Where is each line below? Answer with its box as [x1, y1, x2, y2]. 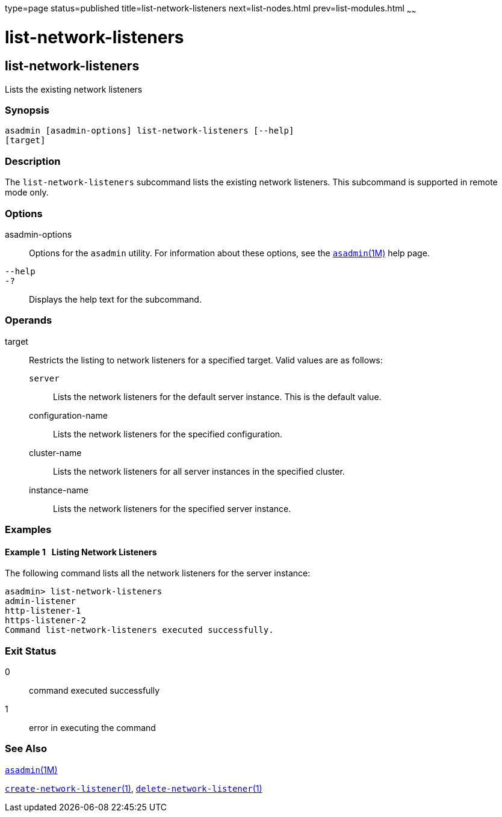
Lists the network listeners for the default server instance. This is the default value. [53, 391, 382, 402]
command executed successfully [29, 685, 160, 696]
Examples [5, 523, 52, 536]
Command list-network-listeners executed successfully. [5, 625, 274, 635]
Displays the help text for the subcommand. [29, 294, 202, 304]
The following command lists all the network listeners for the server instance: [5, 568, 311, 579]
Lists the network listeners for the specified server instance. [53, 503, 291, 514]
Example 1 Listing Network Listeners [5, 546, 157, 557]
